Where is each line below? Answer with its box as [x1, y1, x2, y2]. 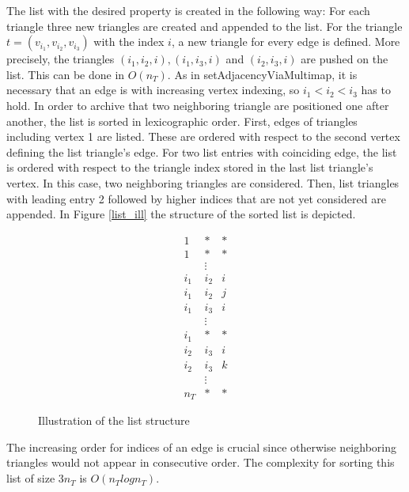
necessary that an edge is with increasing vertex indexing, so [6, 81, 300, 98]
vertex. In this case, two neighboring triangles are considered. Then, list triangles [6, 174, 400, 191]
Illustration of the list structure [38, 412, 190, 429]
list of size [6, 470, 55, 486]
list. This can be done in [6, 66, 125, 82]
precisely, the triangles [6, 51, 115, 67]
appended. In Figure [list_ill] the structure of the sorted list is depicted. [6, 206, 356, 222]
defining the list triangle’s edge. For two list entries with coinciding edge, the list [6, 143, 397, 160]
